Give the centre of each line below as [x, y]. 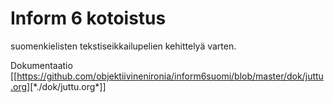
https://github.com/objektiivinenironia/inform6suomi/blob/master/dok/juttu [170, 76]
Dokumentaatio [41, 65]
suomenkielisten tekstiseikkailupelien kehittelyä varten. [123, 46]
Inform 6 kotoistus [88, 18]
